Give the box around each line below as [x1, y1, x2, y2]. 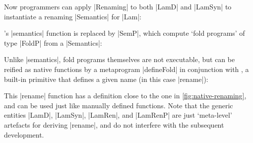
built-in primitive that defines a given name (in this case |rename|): [4, 73, 208, 84]
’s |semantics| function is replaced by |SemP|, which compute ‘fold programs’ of [4, 28, 245, 38]
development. [4, 129, 44, 140]
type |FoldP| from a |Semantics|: [4, 37, 102, 48]
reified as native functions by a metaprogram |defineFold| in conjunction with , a [4, 64, 249, 74]
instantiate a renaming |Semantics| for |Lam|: [4, 11, 141, 21]
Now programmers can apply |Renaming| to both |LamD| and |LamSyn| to [4, 1, 232, 11]
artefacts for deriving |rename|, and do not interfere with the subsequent [4, 119, 224, 130]
